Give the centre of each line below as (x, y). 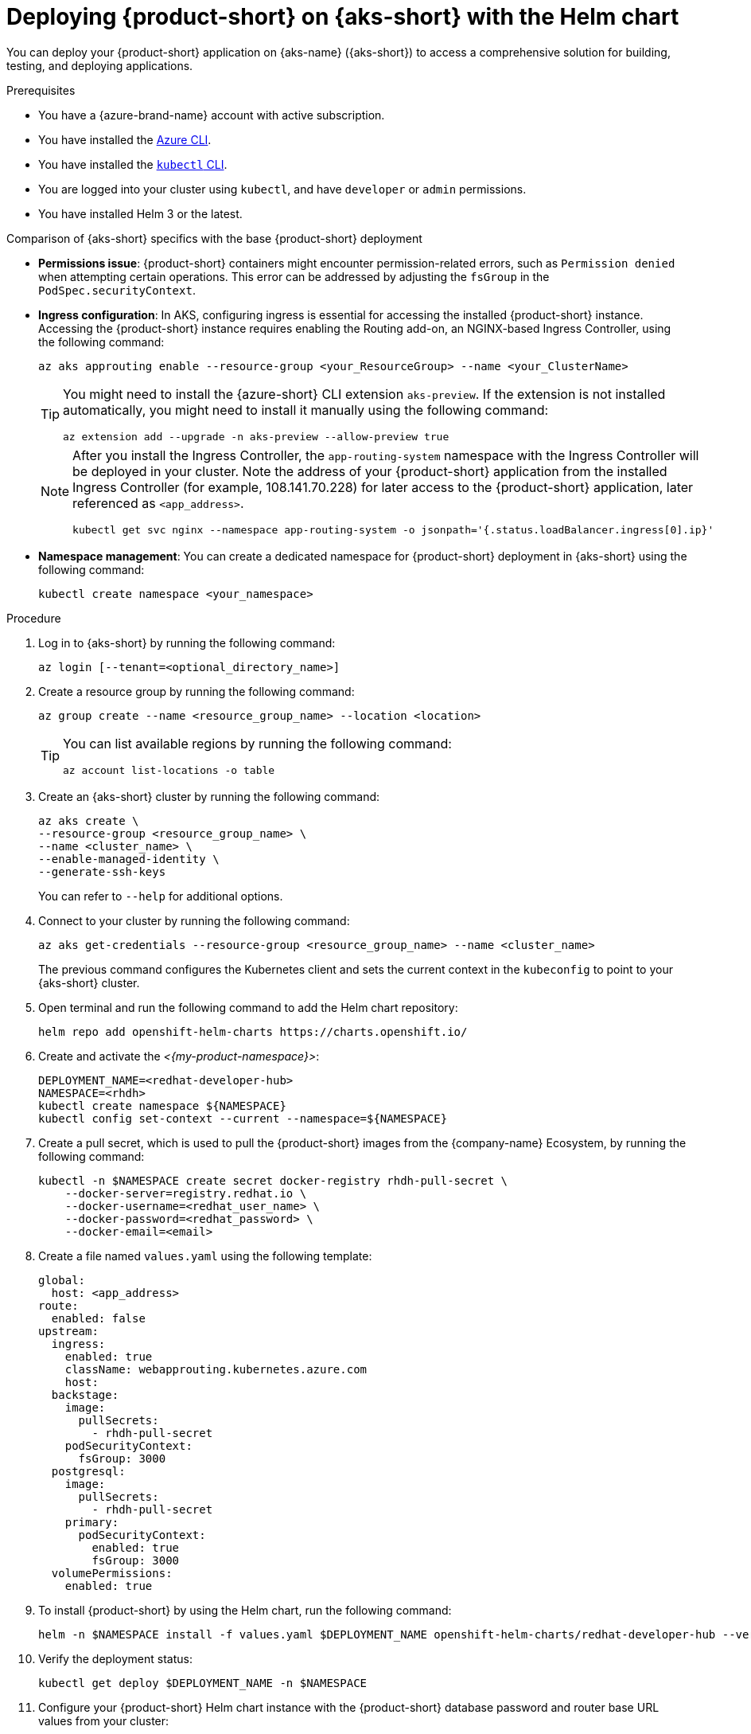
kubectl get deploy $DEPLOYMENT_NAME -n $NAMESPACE (203, 1683)
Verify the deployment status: (115, 1658)
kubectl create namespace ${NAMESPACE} (162, 1105)
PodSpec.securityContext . (117, 290)
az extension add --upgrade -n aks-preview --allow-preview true (256, 436)
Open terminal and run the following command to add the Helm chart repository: (248, 1007)
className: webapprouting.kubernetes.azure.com (216, 1369)
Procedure (34, 618)
